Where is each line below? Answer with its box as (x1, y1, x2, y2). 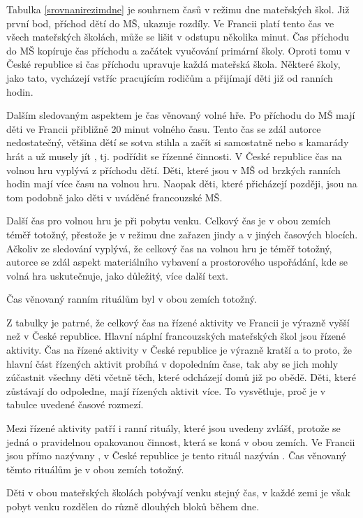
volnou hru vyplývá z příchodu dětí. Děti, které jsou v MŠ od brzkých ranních (6, 162, 341, 177)
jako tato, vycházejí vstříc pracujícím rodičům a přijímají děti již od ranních (6, 70, 333, 85)
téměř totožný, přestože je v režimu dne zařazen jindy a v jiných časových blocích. (6, 226, 358, 241)
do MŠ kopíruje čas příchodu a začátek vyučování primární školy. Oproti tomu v (6, 43, 350, 57)
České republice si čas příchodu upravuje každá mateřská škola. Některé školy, (6, 57, 341, 71)
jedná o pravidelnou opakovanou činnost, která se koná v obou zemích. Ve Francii (6, 434, 355, 449)
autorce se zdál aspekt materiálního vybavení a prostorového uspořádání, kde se (6, 254, 348, 269)
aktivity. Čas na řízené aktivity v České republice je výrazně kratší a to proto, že (6, 343, 353, 357)
